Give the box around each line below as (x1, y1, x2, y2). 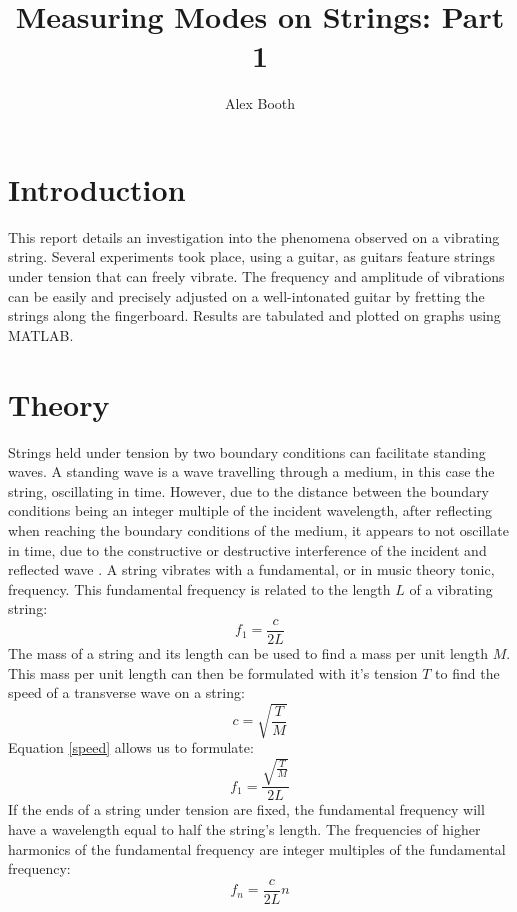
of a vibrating (409, 578, 493, 599)
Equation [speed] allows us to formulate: (8, 737, 254, 758)
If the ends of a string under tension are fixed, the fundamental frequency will (8, 799, 485, 820)
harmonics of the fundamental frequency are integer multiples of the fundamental (8, 838, 506, 859)
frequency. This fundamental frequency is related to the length (8, 578, 391, 599)
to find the (435, 662, 500, 683)
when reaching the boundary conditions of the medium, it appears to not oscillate (8, 519, 509, 540)
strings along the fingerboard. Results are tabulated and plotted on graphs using (8, 305, 501, 326)
